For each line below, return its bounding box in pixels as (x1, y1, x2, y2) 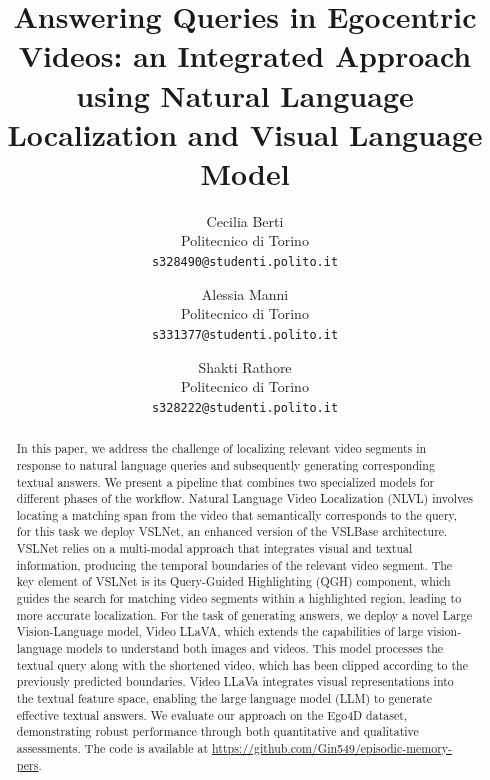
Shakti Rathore (198, 356, 292, 377)
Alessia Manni (201, 283, 289, 304)
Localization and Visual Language (7, 113, 483, 154)
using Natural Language (76, 74, 414, 115)
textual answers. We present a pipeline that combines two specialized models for (16, 473, 435, 490)
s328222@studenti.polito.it (151, 400, 339, 415)
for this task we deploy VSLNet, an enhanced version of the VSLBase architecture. (16, 523, 448, 540)
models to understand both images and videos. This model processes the (66, 640, 444, 657)
